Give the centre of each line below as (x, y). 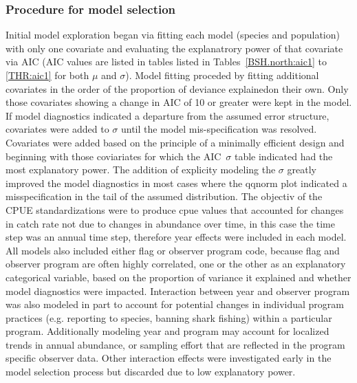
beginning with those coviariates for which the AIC (113, 156)
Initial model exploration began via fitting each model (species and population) (173, 35)
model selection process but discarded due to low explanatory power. (151, 372)
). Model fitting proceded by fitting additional (222, 75)
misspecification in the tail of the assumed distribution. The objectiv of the (164, 196)
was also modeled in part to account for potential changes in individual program (175, 304)
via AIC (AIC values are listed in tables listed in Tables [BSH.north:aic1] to (166, 62)
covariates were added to (57, 129)
